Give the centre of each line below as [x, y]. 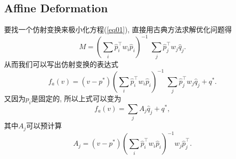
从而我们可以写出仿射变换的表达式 [61, 64]
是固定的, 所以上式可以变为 [76, 98]
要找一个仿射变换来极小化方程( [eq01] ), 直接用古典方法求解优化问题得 [118, 29]
